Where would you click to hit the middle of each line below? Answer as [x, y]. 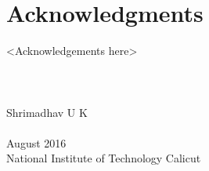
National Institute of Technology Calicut [104, 158]
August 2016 [36, 142]
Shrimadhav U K [47, 112]
